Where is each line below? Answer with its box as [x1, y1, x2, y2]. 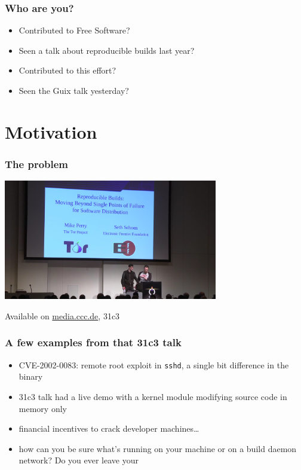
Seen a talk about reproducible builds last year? [19, 44, 195, 56]
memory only [19, 402, 67, 414]
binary [19, 370, 43, 383]
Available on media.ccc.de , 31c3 [5, 309, 120, 322]
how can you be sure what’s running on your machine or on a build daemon [19, 442, 297, 454]
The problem [5, 156, 69, 171]
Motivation [5, 119, 97, 144]
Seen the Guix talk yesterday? [19, 84, 129, 96]
